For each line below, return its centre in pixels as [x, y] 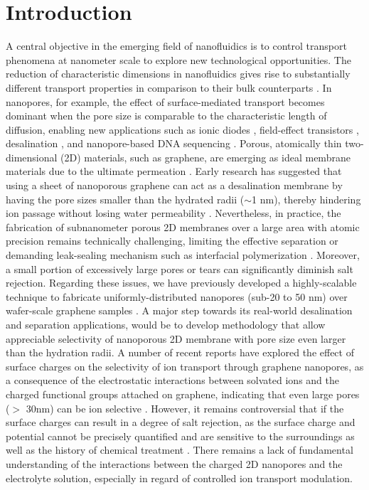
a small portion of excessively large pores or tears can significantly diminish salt [180, 268]
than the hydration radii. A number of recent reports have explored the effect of [180, 352]
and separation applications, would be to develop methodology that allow [166, 324]
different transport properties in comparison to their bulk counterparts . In [169, 87]
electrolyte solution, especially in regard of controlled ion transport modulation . [179, 478]
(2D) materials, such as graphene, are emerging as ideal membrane [205, 157]
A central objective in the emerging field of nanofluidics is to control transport [176, 46]
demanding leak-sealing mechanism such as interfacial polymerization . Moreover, [183, 255]
